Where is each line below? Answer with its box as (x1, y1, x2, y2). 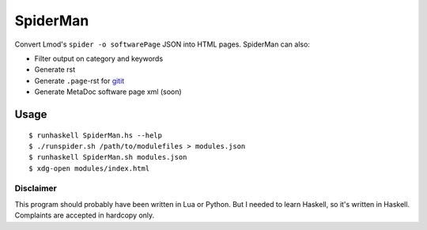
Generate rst (34, 65, 75, 74)
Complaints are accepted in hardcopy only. (14, 210, 155, 221)
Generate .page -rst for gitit (34, 76, 125, 85)
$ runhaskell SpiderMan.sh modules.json (28, 153, 187, 162)
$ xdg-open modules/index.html (28, 164, 150, 173)
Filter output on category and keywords (34, 54, 164, 63)
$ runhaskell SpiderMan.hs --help (28, 130, 162, 140)
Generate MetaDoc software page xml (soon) (34, 87, 182, 96)
